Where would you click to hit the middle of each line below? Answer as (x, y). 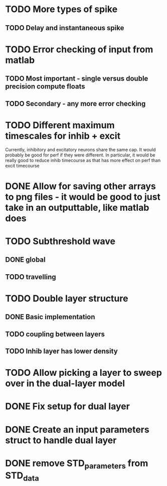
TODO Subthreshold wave (60, 241)
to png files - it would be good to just (83, 197)
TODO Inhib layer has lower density (61, 351)
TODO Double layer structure (67, 298)
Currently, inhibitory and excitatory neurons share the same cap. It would (80, 150)
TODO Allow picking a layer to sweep (83, 373)
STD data (22, 476)
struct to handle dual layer (61, 440)
